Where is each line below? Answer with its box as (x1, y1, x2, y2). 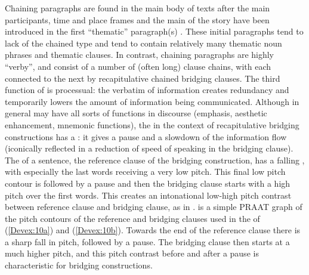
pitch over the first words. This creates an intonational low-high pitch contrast (5, 189, 292, 201)
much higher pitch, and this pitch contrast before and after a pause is (5, 247, 259, 259)
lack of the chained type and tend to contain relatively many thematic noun (5, 36, 282, 49)
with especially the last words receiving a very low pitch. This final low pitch (5, 165, 286, 178)
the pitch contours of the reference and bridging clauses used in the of (5, 212, 260, 224)
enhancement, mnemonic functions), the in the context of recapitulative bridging (5, 118, 299, 131)
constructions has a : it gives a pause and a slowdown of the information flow (5, 130, 287, 143)
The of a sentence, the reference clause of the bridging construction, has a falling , (5, 153, 305, 166)
